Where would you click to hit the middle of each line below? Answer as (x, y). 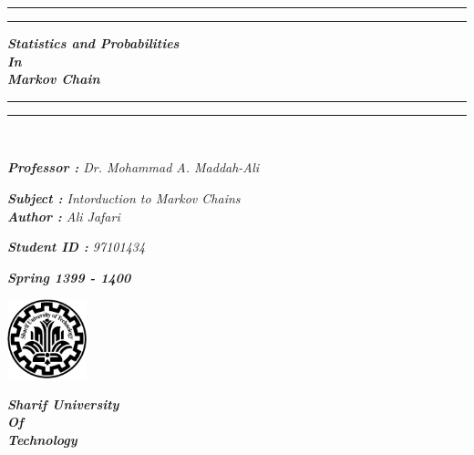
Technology (42, 440)
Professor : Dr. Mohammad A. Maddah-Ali (134, 167)
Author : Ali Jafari (64, 216)
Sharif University (63, 403)
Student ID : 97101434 (77, 247)
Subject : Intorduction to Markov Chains (124, 197)
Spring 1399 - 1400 (69, 277)
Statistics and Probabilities (93, 43)
